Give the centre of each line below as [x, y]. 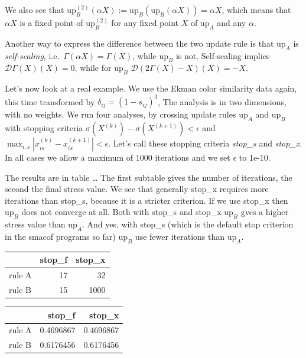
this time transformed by [50, 101]
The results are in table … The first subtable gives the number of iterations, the [149, 177]
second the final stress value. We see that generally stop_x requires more [137, 189]
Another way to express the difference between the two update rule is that [139, 43]
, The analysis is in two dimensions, [222, 101]
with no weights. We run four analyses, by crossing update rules [121, 114]
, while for [93, 68]
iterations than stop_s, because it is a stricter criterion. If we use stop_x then [147, 200]
